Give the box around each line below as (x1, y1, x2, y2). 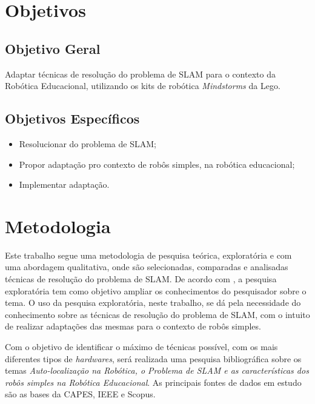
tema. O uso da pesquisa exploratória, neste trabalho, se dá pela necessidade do (5, 296, 301, 309)
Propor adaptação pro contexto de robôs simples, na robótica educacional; (19, 157, 295, 170)
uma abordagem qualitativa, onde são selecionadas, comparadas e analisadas (5, 260, 288, 273)
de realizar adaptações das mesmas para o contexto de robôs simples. (5, 320, 261, 333)
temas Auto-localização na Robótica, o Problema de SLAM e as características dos (5, 364, 309, 377)
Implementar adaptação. (19, 178, 110, 191)
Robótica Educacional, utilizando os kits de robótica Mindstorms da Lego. (5, 79, 280, 92)
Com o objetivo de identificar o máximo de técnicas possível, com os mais (5, 340, 278, 353)
